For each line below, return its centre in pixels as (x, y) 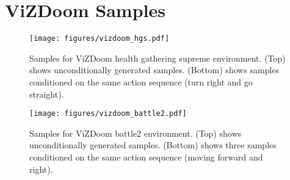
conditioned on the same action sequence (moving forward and (146, 157)
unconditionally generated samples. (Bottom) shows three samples (153, 145)
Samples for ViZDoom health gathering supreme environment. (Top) (158, 58)
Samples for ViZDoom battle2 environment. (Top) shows (136, 133)
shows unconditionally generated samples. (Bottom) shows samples (154, 70)
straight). (47, 94)
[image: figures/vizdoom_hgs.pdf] (100, 39)
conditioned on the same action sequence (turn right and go (141, 81)
